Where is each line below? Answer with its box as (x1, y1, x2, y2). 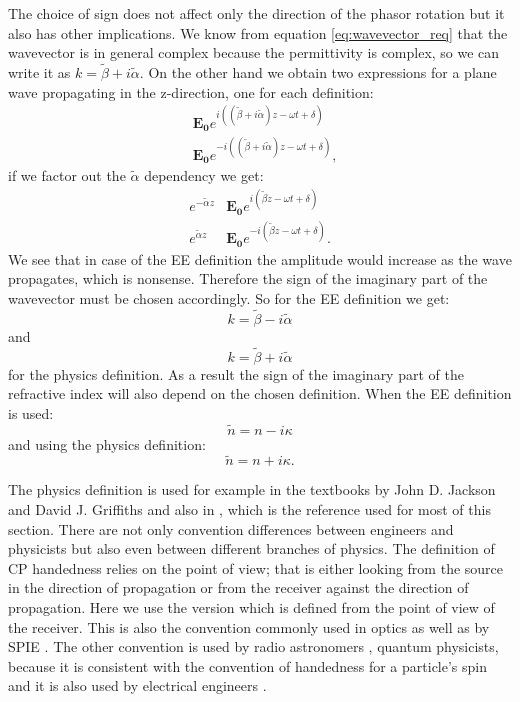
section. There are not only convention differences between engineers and (8, 518, 454, 539)
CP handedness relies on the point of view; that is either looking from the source (8, 557, 504, 578)
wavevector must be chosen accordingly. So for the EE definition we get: (8, 287, 450, 308)
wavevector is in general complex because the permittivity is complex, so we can (8, 42, 500, 63)
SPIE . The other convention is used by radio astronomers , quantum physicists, (8, 636, 499, 657)
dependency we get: (144, 165, 264, 186)
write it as (8, 62, 71, 82)
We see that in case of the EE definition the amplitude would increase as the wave (8, 248, 512, 269)
